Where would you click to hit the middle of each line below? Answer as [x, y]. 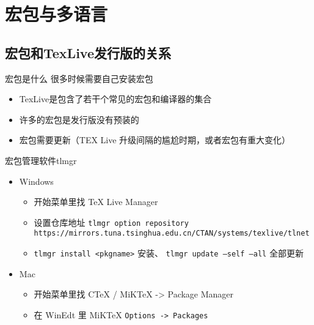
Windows [36, 181]
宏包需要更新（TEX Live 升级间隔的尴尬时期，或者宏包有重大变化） [155, 140]
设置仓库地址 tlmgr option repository [111, 222]
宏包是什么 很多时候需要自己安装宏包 [79, 78]
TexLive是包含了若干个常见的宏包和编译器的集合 [115, 99]
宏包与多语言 [57, 14]
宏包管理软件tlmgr [41, 160]
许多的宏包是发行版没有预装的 [79, 119]
